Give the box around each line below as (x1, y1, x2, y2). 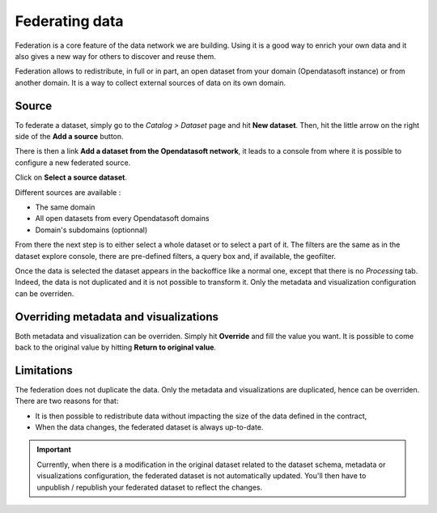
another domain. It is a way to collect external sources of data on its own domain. (15, 78, 286, 87)
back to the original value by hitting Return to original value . (15, 342, 217, 352)
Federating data (15, 12, 125, 30)
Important (36, 445, 72, 455)
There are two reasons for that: (15, 396, 119, 406)
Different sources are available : (15, 187, 121, 197)
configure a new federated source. (15, 158, 131, 167)
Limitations (15, 363, 73, 377)
